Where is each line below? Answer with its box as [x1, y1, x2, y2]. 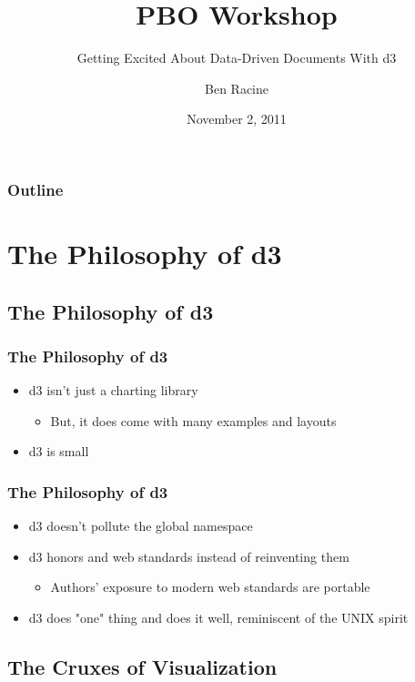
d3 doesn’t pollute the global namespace [28, 516, 253, 535]
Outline [7, 178, 64, 200]
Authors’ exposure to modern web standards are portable [50, 577, 370, 596]
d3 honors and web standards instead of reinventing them [28, 546, 349, 565]
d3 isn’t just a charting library [28, 381, 198, 400]
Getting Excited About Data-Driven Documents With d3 [76, 48, 397, 67]
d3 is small [28, 442, 89, 461]
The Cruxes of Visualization [7, 652, 278, 680]
